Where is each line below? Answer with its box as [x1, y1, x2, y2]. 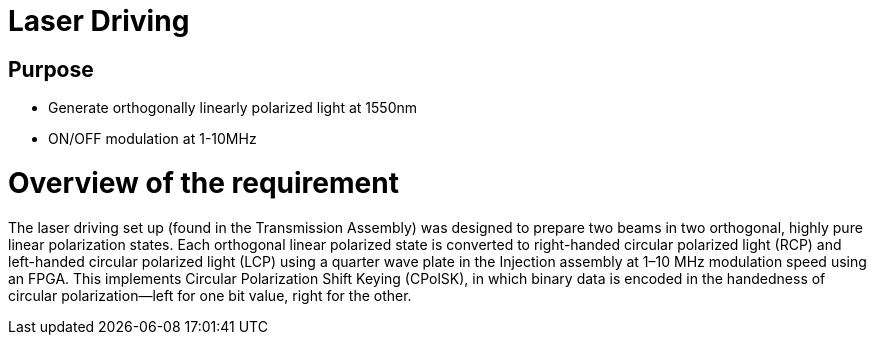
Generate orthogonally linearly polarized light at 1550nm [48, 99, 418, 117]
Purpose [8, 56, 94, 82]
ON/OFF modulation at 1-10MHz [48, 130, 257, 148]
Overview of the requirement [8, 165, 399, 200]
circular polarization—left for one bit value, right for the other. [8, 286, 412, 304]
